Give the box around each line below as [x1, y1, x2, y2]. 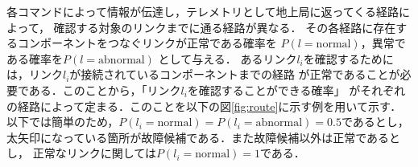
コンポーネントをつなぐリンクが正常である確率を [17, 35, 277, 51]
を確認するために [303, 50, 394, 67]
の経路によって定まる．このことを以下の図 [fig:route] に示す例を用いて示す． [6, 97, 402, 114]
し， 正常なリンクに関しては [6, 145, 156, 161]
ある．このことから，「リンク [28, 81, 181, 98]
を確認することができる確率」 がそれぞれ [187, 81, 406, 98]
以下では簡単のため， [6, 113, 119, 130]
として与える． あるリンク [158, 50, 297, 67]
